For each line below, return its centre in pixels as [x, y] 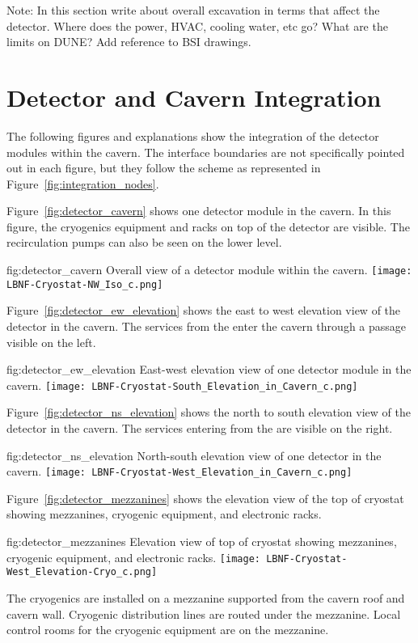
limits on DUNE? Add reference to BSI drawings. [129, 42]
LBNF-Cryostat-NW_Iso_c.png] [85, 284]
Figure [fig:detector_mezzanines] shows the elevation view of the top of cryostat [205, 498]
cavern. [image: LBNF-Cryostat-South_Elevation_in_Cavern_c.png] [182, 385]
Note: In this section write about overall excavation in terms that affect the [193, 10]
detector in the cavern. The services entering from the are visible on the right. [200, 428]
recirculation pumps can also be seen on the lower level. [144, 242]
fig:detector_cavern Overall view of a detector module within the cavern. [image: [209, 270]
